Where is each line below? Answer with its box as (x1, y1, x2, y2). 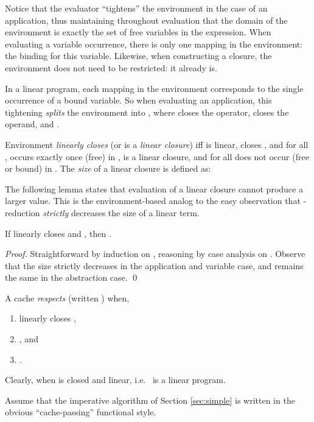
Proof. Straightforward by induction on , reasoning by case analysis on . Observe (5, 247, 305, 260)
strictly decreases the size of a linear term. (43, 206, 200, 219)
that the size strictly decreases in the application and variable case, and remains (5, 259, 304, 272)
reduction (5, 206, 40, 219)
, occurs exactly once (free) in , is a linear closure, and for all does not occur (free (5, 150, 309, 163)
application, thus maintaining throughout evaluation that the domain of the (5, 13, 288, 26)
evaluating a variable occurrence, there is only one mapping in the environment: (5, 37, 303, 50)
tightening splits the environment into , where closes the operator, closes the (5, 105, 289, 118)
